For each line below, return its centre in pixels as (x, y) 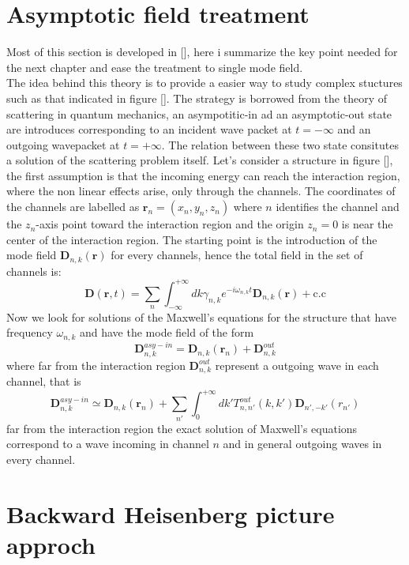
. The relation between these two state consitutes (280, 144)
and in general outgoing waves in (302, 444)
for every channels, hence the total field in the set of (237, 255)
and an (354, 129)
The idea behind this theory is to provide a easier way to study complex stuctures (204, 83)
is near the (367, 224)
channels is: (34, 271)
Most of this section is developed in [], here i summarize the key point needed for (202, 52)
